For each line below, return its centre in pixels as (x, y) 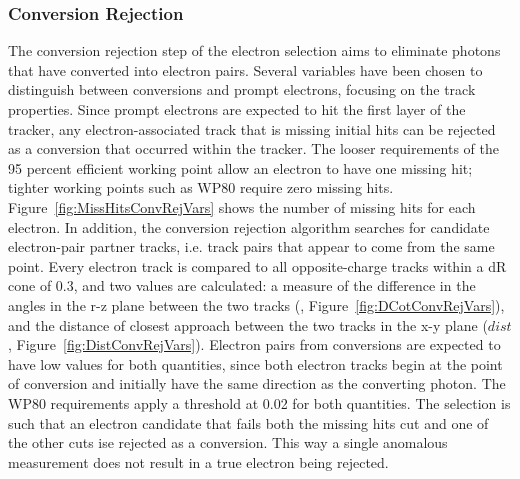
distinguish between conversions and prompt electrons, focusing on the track (242, 89)
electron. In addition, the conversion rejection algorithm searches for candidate (249, 226)
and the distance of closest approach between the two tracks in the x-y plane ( (248, 324)
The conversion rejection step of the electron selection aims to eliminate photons (254, 50)
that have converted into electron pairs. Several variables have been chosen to (245, 69)
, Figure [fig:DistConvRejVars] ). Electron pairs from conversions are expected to (254, 344)
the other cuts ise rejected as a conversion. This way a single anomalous (228, 442)
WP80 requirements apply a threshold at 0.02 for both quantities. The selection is (259, 402)
